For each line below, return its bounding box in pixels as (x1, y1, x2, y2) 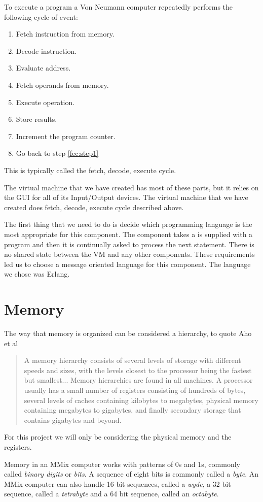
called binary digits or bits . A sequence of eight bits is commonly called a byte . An (4, 468, 259, 479)
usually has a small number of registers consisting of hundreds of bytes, (24, 384, 246, 395)
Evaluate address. (16, 62, 71, 73)
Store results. (16, 114, 57, 124)
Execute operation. (16, 96, 75, 107)
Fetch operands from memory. (16, 79, 109, 90)
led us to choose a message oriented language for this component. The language (4, 258, 251, 269)
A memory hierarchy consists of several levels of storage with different (24, 355, 241, 365)
